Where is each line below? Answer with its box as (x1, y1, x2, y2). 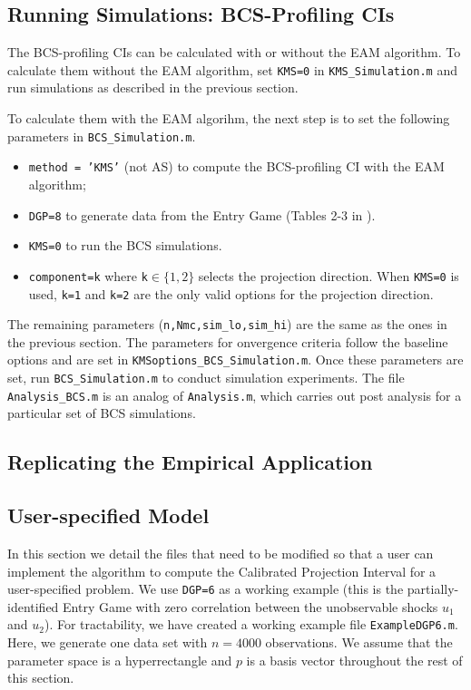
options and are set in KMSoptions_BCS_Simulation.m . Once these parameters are (7, 350, 464, 369)
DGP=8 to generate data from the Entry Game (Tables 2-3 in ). (28, 205, 376, 224)
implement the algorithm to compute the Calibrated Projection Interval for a (7, 561, 437, 580)
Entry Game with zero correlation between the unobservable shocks (63, 597, 438, 616)
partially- (407, 579, 459, 598)
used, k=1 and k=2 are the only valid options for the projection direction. (28, 284, 434, 303)
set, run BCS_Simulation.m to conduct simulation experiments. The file (7, 368, 405, 387)
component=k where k (28, 266, 148, 285)
